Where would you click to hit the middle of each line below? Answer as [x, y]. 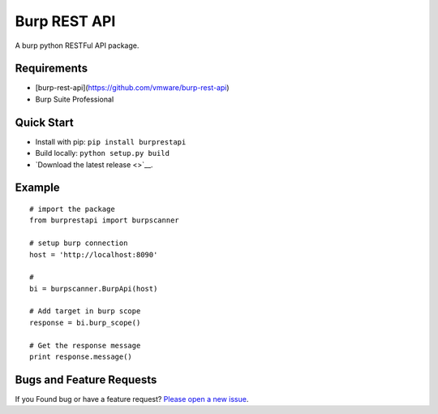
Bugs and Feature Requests [86, 379]
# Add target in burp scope [85, 311]
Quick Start [44, 122]
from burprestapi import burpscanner [105, 220]
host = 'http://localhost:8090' [94, 254]
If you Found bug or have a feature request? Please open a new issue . [132, 399]
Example [37, 188]
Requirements [52, 69]
